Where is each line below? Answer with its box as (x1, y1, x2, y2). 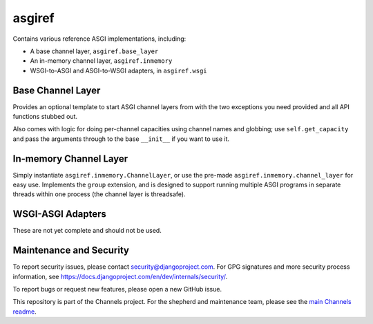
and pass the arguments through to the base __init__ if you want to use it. (12, 135, 230, 143)
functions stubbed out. (12, 113, 78, 121)
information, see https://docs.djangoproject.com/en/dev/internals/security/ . (12, 272, 228, 280)
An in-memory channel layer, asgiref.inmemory (30, 57, 173, 65)
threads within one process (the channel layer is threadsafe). (12, 190, 186, 198)
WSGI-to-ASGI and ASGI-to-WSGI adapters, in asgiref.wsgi (30, 66, 207, 75)
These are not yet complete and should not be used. (12, 227, 162, 235)
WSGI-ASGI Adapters (12, 208, 107, 220)
